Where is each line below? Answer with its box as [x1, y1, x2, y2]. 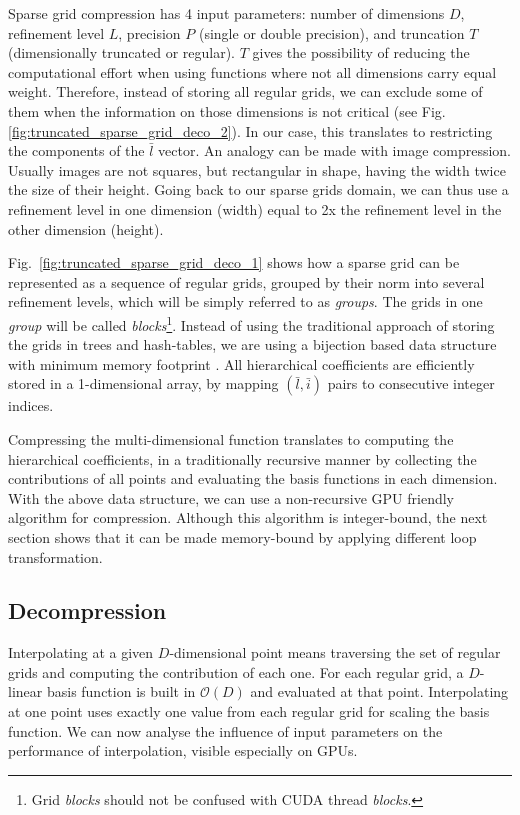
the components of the [8, 140, 145, 161]
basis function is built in [46, 681, 196, 702]
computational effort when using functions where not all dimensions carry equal [8, 61, 497, 82]
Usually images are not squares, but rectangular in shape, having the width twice [8, 159, 506, 180]
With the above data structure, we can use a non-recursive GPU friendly [8, 487, 454, 508]
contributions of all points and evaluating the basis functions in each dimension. [8, 468, 498, 489]
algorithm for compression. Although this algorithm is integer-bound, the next [8, 507, 488, 528]
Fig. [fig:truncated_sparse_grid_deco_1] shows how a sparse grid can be [8, 252, 460, 273]
